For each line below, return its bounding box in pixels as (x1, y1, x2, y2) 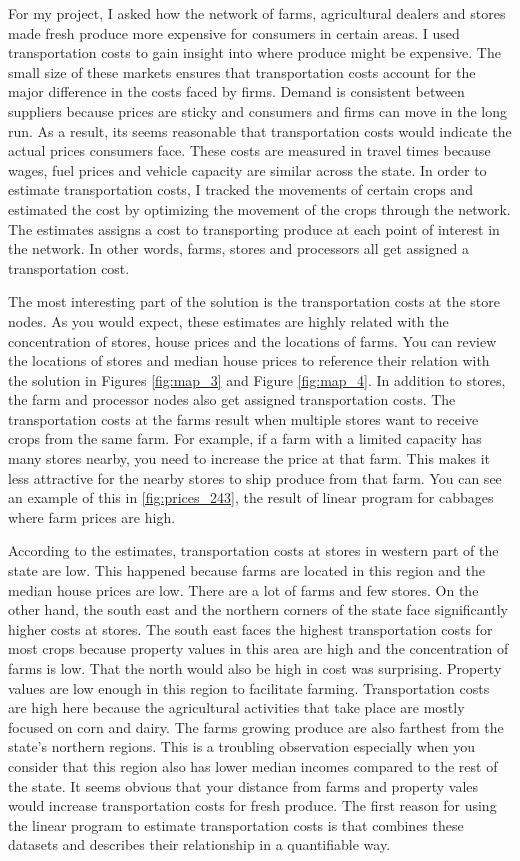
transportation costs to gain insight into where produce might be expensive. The (8, 42, 501, 63)
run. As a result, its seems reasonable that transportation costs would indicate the (8, 120, 512, 141)
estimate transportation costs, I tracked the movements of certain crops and (8, 179, 473, 200)
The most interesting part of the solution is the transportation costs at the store (8, 291, 500, 312)
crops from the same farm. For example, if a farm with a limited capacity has (8, 428, 482, 449)
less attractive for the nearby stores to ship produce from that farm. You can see (8, 467, 502, 488)
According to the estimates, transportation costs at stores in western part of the (8, 540, 499, 561)
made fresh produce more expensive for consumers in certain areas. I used (8, 22, 460, 43)
